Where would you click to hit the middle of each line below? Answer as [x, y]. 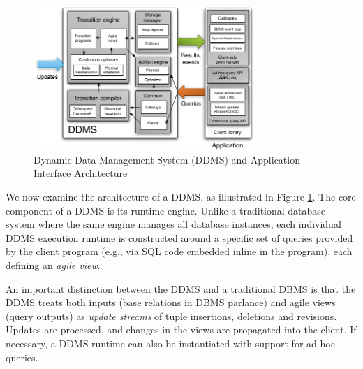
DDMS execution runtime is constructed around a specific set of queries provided [179, 237]
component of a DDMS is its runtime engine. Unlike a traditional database [166, 210]
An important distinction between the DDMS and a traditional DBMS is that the [181, 288]
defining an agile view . [53, 265]
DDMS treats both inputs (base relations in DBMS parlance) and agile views [171, 302]
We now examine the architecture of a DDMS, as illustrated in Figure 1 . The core [181, 196]
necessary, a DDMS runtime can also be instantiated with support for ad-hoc [170, 343]
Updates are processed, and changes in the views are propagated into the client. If [181, 330]
